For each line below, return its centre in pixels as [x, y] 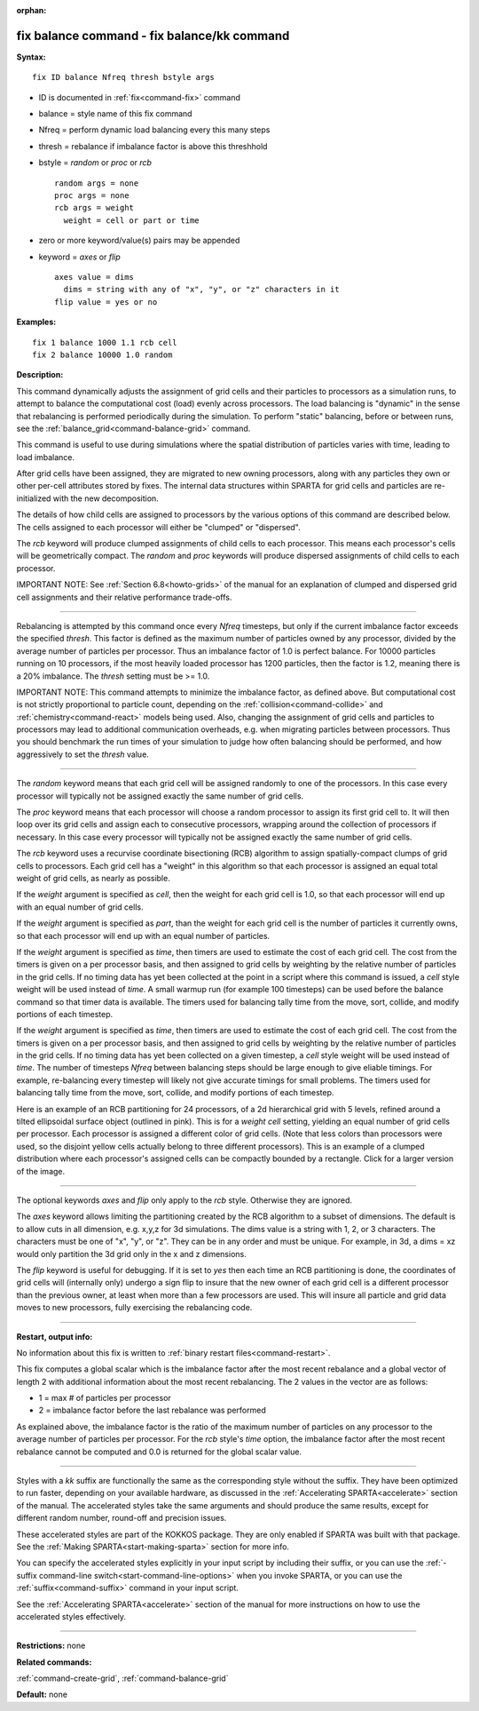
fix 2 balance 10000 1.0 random [102, 354]
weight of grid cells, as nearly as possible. [93, 878]
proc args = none [92, 196]
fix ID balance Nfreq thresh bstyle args [123, 77]
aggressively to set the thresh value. [83, 754]
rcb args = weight [94, 208]
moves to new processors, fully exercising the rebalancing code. [134, 1308]
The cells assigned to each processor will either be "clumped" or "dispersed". [158, 527]
